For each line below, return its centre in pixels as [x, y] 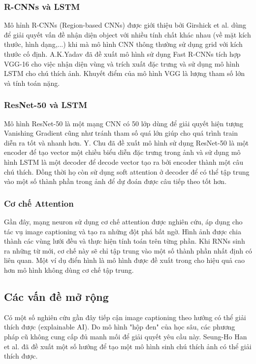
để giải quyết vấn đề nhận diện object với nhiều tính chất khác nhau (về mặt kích [128, 34]
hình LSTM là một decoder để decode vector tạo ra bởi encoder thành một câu [124, 162]
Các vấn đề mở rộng [56, 296]
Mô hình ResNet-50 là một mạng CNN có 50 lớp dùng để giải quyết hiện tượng [124, 123]
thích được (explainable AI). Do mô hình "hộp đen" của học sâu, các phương [120, 327]
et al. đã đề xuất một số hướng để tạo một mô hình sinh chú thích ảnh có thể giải [128, 346]
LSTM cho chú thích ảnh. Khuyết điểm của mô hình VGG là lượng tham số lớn [124, 73]
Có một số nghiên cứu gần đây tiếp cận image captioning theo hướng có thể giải [125, 317]
